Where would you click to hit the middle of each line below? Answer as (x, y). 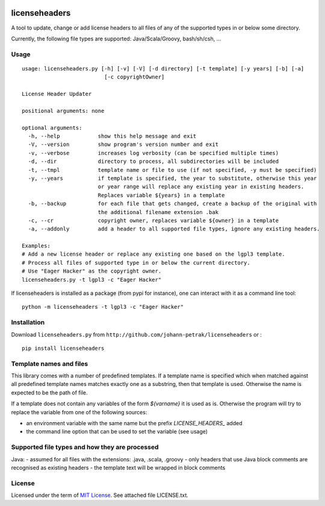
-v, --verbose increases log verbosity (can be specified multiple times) (153, 153)
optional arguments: (52, 128)
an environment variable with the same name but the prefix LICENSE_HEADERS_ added (134, 423)
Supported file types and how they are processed (85, 447)
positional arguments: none (63, 111)
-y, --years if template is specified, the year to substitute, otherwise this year (172, 178)
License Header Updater (57, 94)
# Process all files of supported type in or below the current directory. (136, 263)
